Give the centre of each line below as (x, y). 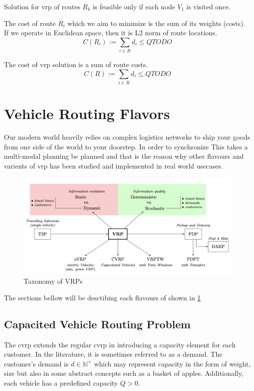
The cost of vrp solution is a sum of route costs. (76, 64)
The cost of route (30, 23)
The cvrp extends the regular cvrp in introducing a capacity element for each (120, 344)
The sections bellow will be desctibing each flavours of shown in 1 (102, 297)
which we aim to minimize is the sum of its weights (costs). (156, 23)
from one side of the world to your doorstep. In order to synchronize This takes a (126, 146)
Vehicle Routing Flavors (87, 113)
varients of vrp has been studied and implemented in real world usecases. (114, 165)
